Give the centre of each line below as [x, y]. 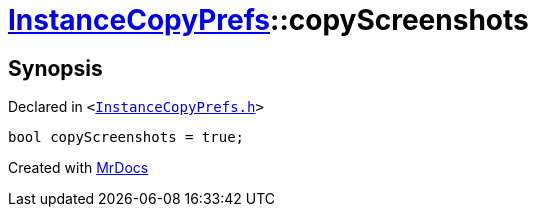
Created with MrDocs [78, 168]
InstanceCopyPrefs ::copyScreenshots [268, 20]
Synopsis [55, 68]
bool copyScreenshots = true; [126, 137]
